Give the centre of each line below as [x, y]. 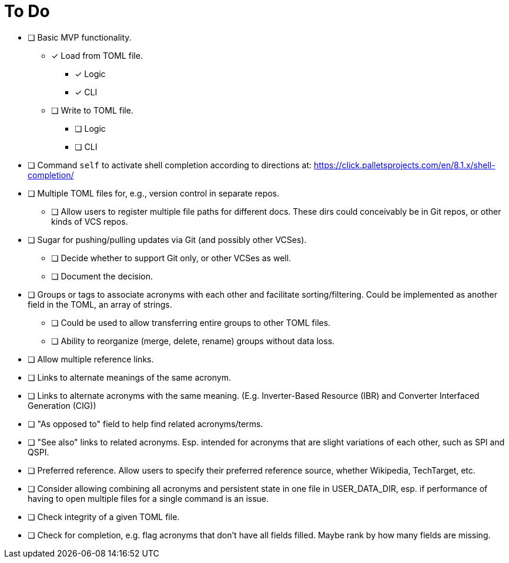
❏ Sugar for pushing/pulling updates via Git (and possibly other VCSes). [167, 239]
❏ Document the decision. [102, 276]
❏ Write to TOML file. [92, 110]
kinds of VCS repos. [90, 221]
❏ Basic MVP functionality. [80, 37]
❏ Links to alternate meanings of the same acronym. [129, 377]
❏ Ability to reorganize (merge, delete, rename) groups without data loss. [193, 341]
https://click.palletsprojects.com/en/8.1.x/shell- [405, 165]
